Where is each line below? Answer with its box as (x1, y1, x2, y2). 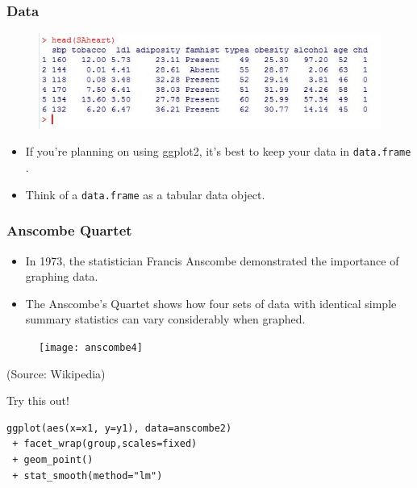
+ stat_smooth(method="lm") (12, 469, 163, 482)
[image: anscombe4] (39, 341, 143, 353)
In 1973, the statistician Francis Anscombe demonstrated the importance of (25, 252, 399, 269)
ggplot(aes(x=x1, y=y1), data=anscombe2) (6, 422, 232, 434)
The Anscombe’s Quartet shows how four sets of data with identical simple (25, 294, 397, 311)
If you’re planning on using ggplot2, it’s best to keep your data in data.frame (25, 143, 411, 160)
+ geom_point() (12, 453, 94, 465)
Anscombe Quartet (6, 220, 132, 240)
